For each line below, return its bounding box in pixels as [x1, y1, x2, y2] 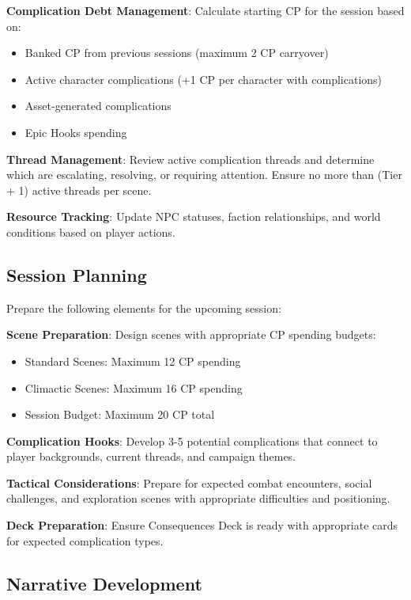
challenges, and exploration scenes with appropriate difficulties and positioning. [6, 490, 390, 507]
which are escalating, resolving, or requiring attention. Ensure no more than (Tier [6, 166, 402, 183]
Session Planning [6, 262, 147, 287]
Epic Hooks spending [25, 123, 127, 140]
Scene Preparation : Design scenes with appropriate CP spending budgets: [6, 326, 376, 343]
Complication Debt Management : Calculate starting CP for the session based [6, 2, 405, 18]
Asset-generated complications [25, 97, 172, 114]
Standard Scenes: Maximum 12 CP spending [25, 352, 241, 369]
